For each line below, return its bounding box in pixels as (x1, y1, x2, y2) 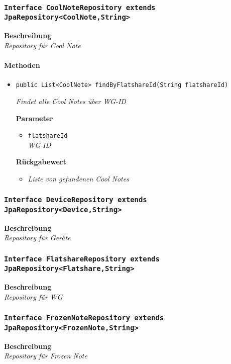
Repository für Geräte (4, 232, 71, 243)
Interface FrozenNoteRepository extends (4, 314, 164, 322)
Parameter (16, 113, 53, 123)
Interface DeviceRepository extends (4, 196, 147, 204)
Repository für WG (4, 291, 63, 302)
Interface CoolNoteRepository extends (4, 3, 156, 12)
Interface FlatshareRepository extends (4, 254, 160, 263)
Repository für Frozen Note (4, 350, 87, 361)
